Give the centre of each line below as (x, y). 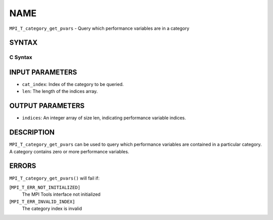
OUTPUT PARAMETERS (47, 106)
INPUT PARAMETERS (43, 72)
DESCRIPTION (32, 132)
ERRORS (23, 166)
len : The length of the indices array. (60, 92)
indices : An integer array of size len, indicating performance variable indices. (104, 118)
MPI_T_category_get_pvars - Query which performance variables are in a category (99, 28)
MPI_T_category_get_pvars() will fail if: (54, 178)
